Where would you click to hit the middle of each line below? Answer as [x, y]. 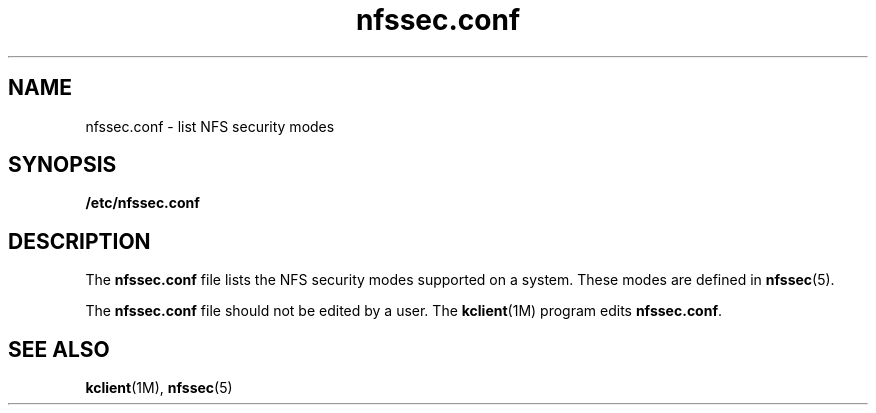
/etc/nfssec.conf [142, 203]
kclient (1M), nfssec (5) [159, 388]
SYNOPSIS [62, 165]
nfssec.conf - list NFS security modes [210, 126]
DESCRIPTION [79, 241]
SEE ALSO [59, 349]
